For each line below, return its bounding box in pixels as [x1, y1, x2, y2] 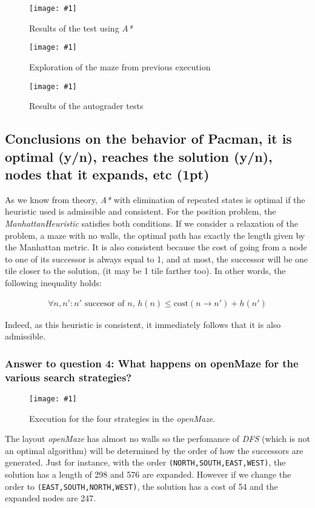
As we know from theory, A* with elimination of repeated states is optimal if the [5, 193, 305, 206]
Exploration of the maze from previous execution [29, 60, 211, 73]
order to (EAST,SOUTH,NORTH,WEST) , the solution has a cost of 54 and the [5, 480, 278, 492]
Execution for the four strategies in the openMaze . [29, 412, 216, 424]
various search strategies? [5, 369, 132, 384]
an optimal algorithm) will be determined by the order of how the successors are [5, 444, 303, 456]
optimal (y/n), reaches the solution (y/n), [5, 147, 273, 165]
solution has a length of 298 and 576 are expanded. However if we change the [5, 467, 291, 480]
